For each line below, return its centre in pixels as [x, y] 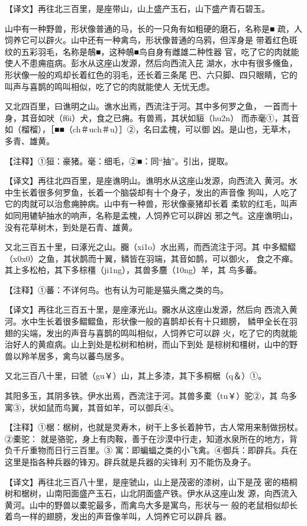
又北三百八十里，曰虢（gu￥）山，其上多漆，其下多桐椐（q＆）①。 [136, 376]
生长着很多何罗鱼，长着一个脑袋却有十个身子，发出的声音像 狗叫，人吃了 [155, 192]
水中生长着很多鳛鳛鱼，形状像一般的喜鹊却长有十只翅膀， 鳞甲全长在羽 [159, 321]
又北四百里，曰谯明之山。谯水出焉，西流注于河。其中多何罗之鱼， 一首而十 [151, 106]
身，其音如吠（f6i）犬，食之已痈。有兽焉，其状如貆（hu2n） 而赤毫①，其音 [152, 117]
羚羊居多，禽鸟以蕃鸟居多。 [75, 355]
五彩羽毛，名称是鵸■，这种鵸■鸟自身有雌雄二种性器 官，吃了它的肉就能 [160, 51]
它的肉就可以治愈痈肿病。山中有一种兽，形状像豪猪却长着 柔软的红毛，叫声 [151, 204]
